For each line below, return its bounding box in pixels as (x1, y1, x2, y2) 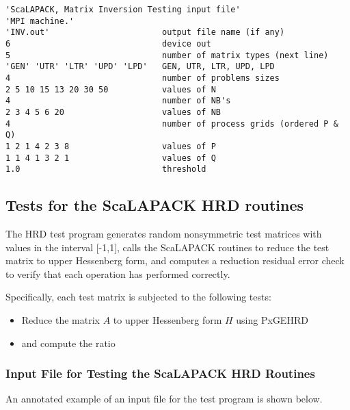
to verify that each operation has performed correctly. (5, 266, 230, 281)
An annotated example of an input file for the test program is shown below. (5, 392, 323, 406)
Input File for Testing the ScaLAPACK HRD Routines (5, 365, 315, 382)
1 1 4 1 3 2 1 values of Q (5, 153, 216, 163)
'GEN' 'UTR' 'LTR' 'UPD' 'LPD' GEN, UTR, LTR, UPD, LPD (5, 62, 275, 72)
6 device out (5, 38, 211, 49)
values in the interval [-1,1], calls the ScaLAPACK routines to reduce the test (5, 240, 329, 254)
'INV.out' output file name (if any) (5, 27, 285, 38)
